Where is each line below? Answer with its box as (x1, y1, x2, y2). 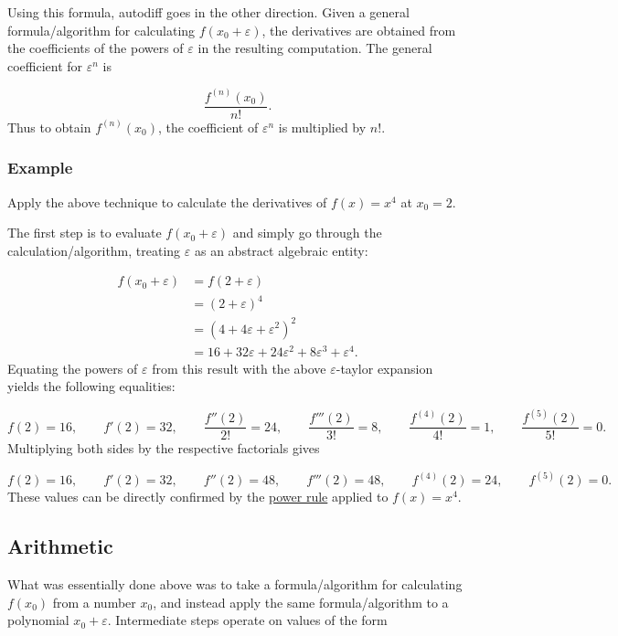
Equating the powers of (7, 358, 138, 377)
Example (7, 156, 73, 179)
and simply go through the (232, 223, 382, 242)
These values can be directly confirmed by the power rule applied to (7, 487, 389, 506)
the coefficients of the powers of (7, 38, 184, 58)
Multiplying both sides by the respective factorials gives (7, 439, 320, 458)
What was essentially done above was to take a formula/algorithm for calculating (7, 575, 463, 594)
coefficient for (7, 56, 83, 75)
